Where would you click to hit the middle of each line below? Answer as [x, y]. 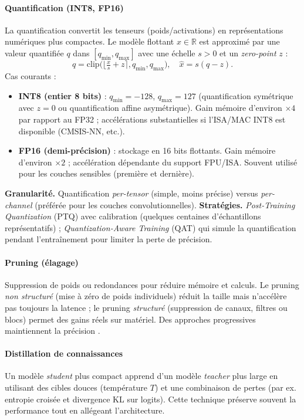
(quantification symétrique [246, 95]
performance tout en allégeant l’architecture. [85, 410]
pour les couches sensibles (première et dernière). [107, 173]
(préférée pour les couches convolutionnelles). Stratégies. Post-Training [165, 204]
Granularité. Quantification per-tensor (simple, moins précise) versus [131, 193]
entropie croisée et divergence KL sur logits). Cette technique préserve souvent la [151, 399]
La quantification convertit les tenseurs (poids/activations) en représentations [144, 30]
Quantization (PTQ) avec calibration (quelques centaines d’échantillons [133, 216]
